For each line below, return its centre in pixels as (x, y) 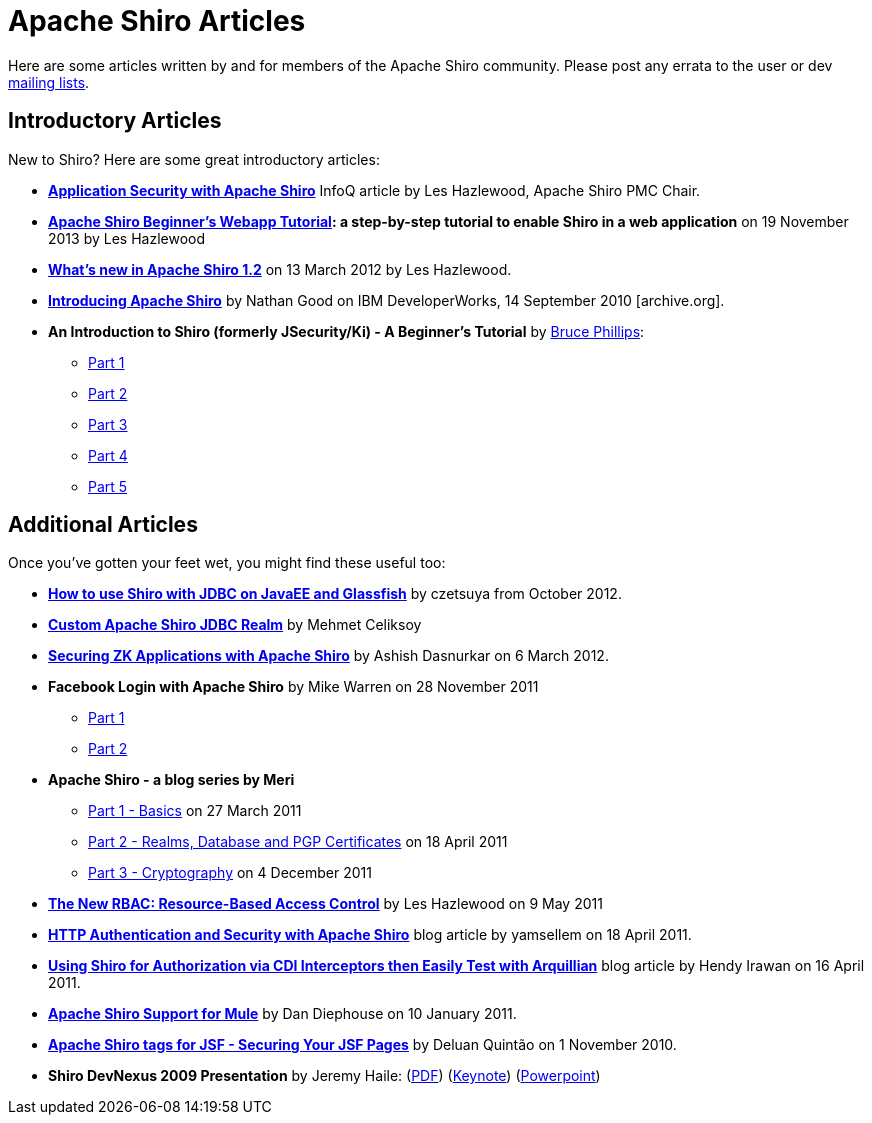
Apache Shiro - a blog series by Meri (171, 780)
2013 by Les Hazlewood (127, 238)
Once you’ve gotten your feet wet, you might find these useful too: (227, 563)
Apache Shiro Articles (157, 21)
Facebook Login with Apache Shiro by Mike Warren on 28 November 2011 (293, 687)
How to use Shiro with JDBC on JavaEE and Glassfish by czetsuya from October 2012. (335, 594)
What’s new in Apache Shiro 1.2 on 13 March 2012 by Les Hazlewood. (280, 269)
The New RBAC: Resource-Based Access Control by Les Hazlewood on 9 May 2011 (325, 904)
